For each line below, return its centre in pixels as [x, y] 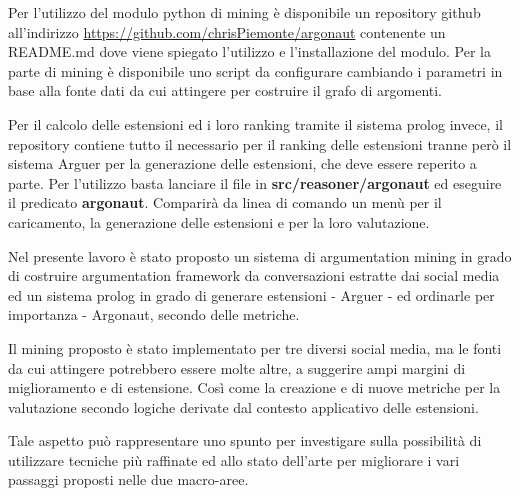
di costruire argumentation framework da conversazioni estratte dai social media [254, 275]
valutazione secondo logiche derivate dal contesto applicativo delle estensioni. [243, 406]
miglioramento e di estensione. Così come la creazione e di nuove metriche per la [254, 387]
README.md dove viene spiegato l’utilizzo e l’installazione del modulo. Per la [250, 51]
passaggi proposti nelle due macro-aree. [128, 479]
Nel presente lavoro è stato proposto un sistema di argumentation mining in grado [260, 255]
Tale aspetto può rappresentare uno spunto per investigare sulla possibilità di [245, 440]
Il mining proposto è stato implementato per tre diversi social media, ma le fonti [255, 347]
